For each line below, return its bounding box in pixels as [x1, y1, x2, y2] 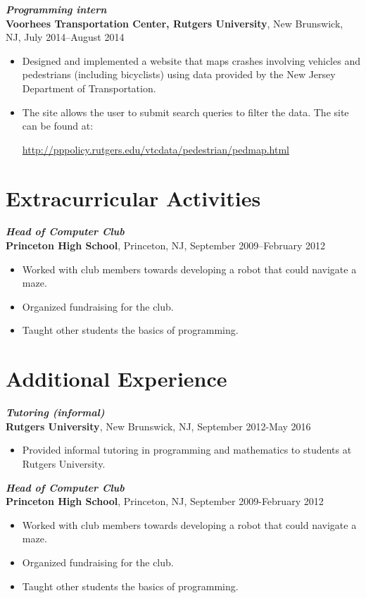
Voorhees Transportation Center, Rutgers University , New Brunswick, [6, 15, 343, 30]
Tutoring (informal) [6, 405, 105, 420]
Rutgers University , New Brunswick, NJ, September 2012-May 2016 [6, 418, 311, 433]
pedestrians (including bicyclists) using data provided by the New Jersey [22, 67, 336, 82]
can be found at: [22, 118, 94, 133]
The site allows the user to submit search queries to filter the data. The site [22, 104, 349, 119]
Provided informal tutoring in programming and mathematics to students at [22, 442, 352, 457]
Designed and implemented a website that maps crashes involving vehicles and [22, 53, 360, 68]
